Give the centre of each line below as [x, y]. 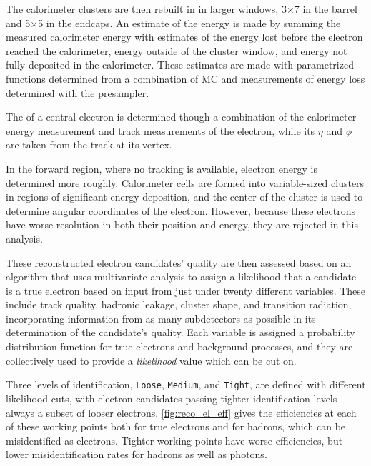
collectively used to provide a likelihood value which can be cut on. [151, 360]
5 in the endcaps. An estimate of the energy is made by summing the [189, 22]
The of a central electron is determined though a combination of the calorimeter [181, 117]
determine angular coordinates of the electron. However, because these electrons [180, 210]
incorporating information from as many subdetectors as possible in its [161, 318]
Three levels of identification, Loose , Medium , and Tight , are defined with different [186, 384]
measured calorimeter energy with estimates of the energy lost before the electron [184, 37]
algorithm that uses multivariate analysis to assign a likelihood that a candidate [181, 277]
